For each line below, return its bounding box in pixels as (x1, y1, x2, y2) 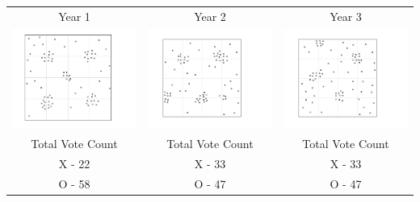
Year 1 (58, 7, 90, 24)
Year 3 (330, 7, 362, 24)
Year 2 (194, 7, 226, 24)
